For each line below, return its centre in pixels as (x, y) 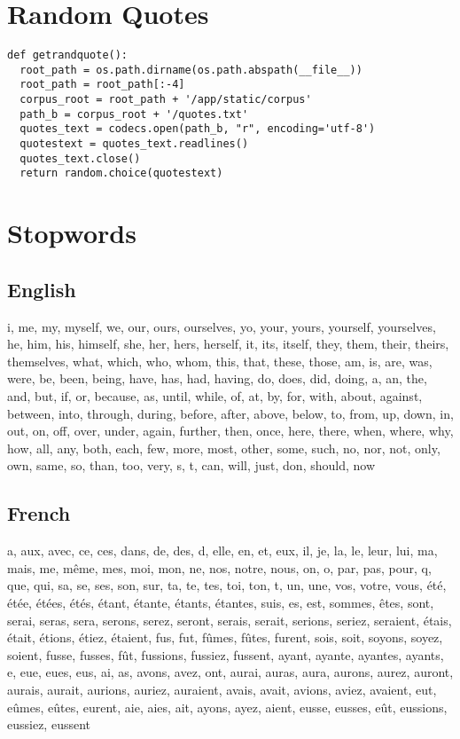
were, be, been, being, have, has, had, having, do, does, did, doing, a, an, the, (217, 378)
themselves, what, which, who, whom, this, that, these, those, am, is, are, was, (220, 361)
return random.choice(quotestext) (121, 173)
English (42, 289)
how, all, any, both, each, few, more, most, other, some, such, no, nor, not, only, (224, 448)
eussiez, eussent (49, 724)
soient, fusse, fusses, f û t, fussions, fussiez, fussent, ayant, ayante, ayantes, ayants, (226, 654)
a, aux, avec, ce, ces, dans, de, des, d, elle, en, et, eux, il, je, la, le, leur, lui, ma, (222, 550)
